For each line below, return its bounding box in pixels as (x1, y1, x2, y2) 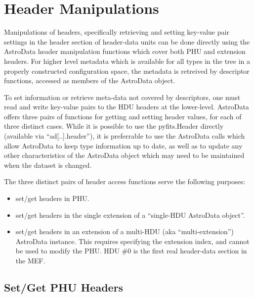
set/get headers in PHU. (15, 193, 89, 203)
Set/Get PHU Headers (4, 279, 124, 295)
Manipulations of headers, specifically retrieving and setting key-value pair (4, 27, 229, 37)
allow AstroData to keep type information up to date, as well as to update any (4, 140, 243, 150)
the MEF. (15, 255, 45, 265)
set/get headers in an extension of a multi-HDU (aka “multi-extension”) (15, 226, 234, 237)
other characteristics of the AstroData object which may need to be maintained (4, 150, 245, 160)
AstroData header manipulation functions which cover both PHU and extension (4, 46, 246, 56)
